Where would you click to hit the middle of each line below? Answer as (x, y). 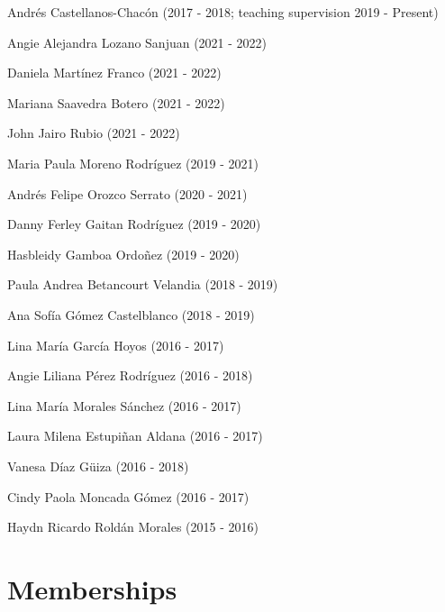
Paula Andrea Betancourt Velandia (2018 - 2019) (143, 284)
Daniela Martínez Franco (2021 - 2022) (114, 73)
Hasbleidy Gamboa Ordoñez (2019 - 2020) (123, 254)
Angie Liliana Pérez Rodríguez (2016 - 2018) (130, 375)
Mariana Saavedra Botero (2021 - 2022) (116, 102)
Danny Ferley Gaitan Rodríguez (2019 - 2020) (134, 224)
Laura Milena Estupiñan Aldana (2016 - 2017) (135, 436)
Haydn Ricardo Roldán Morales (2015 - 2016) (133, 527)
